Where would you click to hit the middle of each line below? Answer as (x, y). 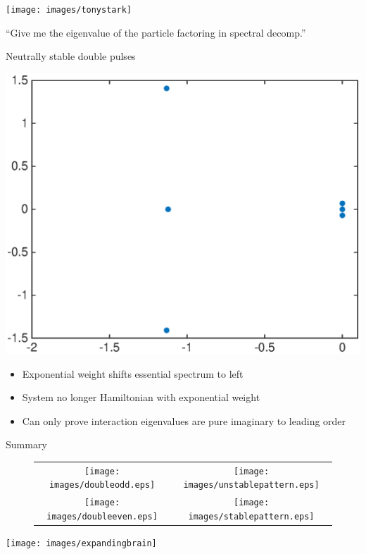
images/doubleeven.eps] (102, 516)
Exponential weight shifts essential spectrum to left (133, 373)
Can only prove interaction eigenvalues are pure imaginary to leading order (184, 420)
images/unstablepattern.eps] (251, 485)
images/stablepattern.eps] (251, 516)
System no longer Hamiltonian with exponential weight (141, 397)
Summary (26, 444)
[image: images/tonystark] (69, 10)
